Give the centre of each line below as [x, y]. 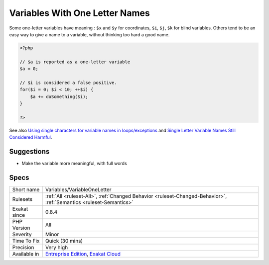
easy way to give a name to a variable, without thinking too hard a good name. [89, 34]
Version [21, 228]
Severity [22, 235]
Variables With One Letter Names [80, 13]
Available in [26, 254]
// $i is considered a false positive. [68, 83]
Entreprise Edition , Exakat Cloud [83, 254]
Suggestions [29, 152]
